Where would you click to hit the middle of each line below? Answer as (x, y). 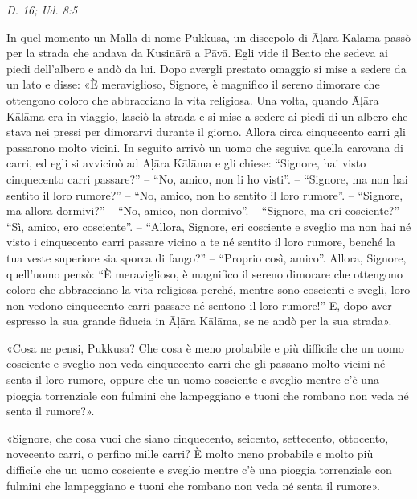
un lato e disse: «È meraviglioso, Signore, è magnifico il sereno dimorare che (193, 84)
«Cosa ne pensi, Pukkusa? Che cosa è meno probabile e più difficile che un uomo (205, 347)
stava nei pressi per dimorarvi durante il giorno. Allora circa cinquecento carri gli (206, 132)
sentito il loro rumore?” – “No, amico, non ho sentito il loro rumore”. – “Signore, (205, 194)
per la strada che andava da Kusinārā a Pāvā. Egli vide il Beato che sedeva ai (197, 53)
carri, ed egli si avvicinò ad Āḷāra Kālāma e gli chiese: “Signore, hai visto (186, 163)
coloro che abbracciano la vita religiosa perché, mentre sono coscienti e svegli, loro (208, 289)
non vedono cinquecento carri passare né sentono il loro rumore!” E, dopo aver (199, 305)
